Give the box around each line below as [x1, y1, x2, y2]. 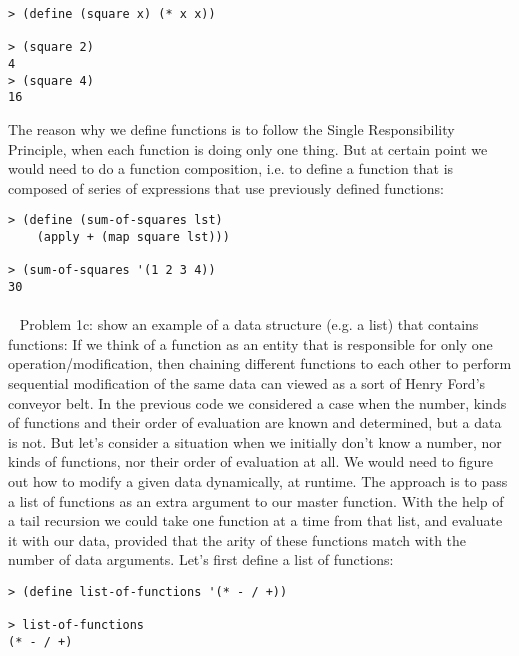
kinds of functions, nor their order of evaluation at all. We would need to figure [8, 451, 493, 472]
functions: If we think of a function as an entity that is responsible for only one [8, 333, 493, 354]
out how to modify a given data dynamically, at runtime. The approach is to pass [8, 470, 508, 491]
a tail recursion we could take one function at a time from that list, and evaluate [8, 510, 503, 531]
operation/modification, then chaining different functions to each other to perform [8, 353, 512, 374]
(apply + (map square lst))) [36, 229, 230, 244]
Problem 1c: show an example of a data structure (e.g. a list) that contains [19, 314, 479, 335]
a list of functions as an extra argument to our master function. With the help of [8, 490, 504, 511]
